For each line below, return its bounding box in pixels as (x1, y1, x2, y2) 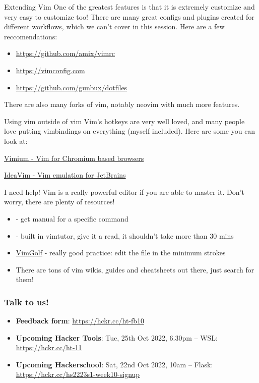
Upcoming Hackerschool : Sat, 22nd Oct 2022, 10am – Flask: (16, 359, 213, 369)
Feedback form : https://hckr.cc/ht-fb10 (16, 315, 145, 326)
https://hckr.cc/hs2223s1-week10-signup (16, 369, 140, 379)
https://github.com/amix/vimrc (16, 48, 115, 59)
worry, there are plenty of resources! (4, 196, 115, 207)
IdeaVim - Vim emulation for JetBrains (4, 170, 126, 180)
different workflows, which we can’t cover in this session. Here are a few (4, 21, 225, 32)
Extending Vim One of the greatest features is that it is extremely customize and (4, 2, 255, 12)
